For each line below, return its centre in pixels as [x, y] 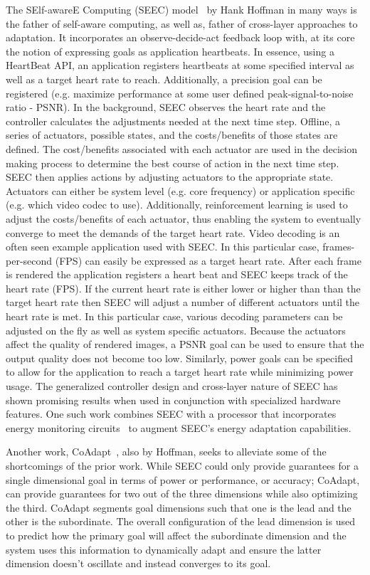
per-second [29, 260]
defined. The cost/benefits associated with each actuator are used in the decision [182, 148]
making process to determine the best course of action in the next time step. [173, 163]
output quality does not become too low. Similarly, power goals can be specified [179, 358]
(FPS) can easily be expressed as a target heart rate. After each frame [208, 260]
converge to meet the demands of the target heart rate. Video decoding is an [173, 232]
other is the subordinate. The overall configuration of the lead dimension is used [180, 521]
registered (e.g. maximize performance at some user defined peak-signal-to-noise [180, 93]
